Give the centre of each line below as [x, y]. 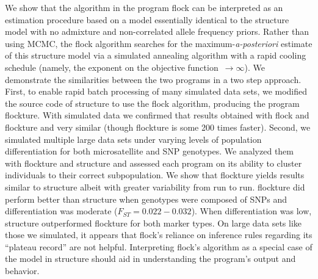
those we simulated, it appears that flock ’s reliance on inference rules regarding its [159, 235]
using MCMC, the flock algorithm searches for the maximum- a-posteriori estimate [159, 43]
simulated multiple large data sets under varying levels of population [133, 139]
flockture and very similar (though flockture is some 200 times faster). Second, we [158, 127]
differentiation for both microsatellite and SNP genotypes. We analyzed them [149, 151]
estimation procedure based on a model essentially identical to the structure [147, 19]
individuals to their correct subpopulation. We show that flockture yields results [155, 175]
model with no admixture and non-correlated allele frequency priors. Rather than [157, 31]
